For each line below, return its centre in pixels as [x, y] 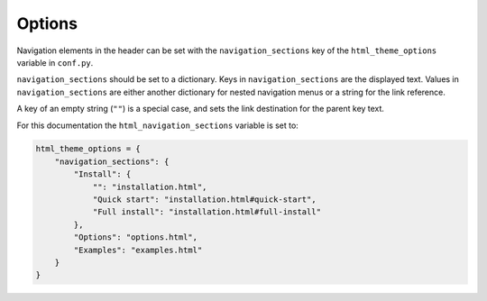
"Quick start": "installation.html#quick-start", [204, 200]
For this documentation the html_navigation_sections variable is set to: [158, 125]
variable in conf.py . [55, 62]
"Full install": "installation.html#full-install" [207, 212]
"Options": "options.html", [136, 237]
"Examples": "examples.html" [138, 250]
